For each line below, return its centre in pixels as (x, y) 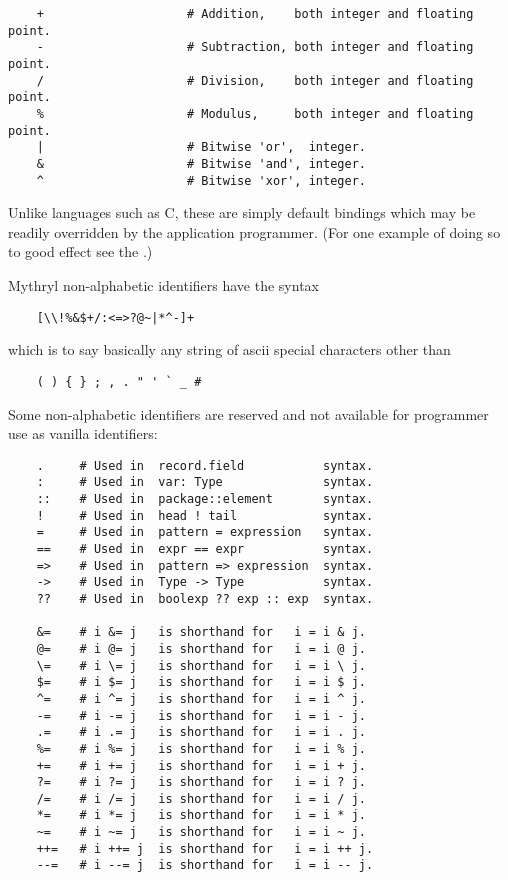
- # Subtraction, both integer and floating (255, 47)
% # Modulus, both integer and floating (255, 113)
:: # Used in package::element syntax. (205, 499)
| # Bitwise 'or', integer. (201, 147)
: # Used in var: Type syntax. (205, 482)
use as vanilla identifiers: (83, 433)
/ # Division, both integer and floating (255, 80)
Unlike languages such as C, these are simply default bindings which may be (242, 212)
